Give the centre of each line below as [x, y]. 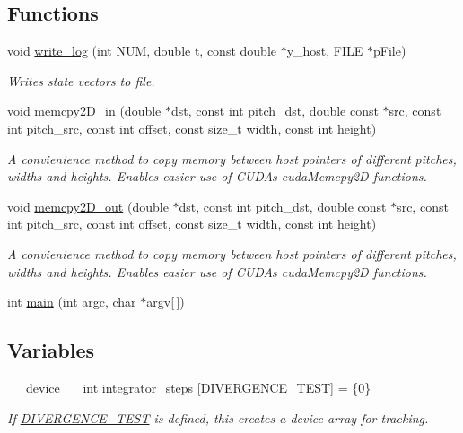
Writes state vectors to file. [81, 80]
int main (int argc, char [72, 302]
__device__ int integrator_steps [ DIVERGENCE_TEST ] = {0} [189, 387]
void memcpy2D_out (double [88, 206]
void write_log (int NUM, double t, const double [142, 51]
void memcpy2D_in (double [84, 111]
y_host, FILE [325, 51]
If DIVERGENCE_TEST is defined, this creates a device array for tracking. [218, 417]
